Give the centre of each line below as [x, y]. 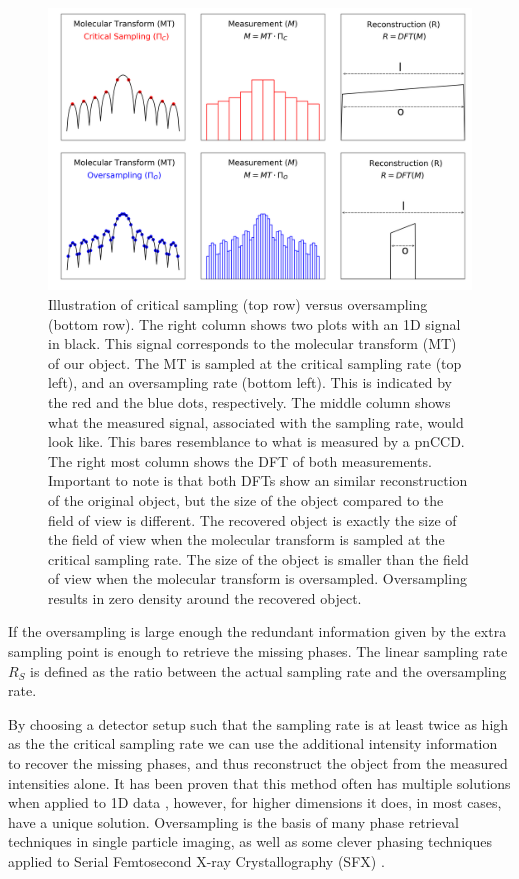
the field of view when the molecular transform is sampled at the [246, 539]
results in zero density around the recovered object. [205, 597]
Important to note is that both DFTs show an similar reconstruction [258, 480]
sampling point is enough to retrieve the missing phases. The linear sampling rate [258, 651]
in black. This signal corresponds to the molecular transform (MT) [252, 343]
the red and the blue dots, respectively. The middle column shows [249, 401]
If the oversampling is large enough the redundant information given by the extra [257, 631]
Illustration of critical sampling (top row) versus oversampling [238, 303]
